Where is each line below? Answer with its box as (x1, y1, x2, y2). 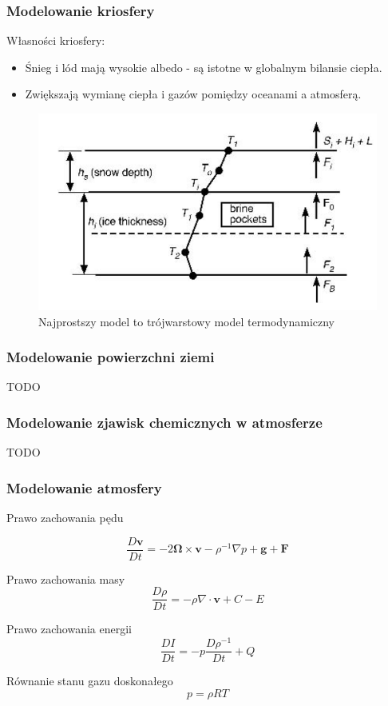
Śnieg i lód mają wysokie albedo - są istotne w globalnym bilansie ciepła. (25, 58, 382, 75)
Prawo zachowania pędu (6, 509, 124, 526)
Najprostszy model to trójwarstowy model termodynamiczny (38, 313, 335, 329)
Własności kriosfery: (6, 32, 105, 49)
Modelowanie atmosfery (6, 477, 162, 497)
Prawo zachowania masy (6, 570, 125, 587)
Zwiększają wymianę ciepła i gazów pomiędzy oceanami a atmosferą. (25, 86, 362, 102)
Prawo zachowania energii (6, 620, 132, 637)
